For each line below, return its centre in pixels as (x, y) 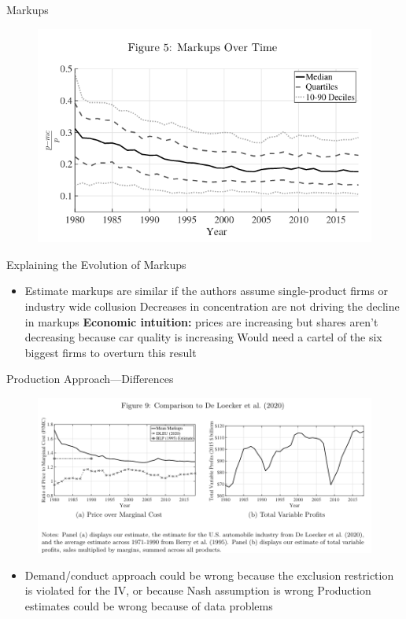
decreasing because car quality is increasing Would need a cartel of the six (203, 337)
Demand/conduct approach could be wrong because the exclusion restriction (209, 575)
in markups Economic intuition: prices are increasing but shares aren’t (201, 321)
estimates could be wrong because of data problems (149, 605)
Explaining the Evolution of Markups (96, 264)
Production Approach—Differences (90, 379)
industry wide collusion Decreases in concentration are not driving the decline (212, 306)
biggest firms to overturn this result (111, 352)
